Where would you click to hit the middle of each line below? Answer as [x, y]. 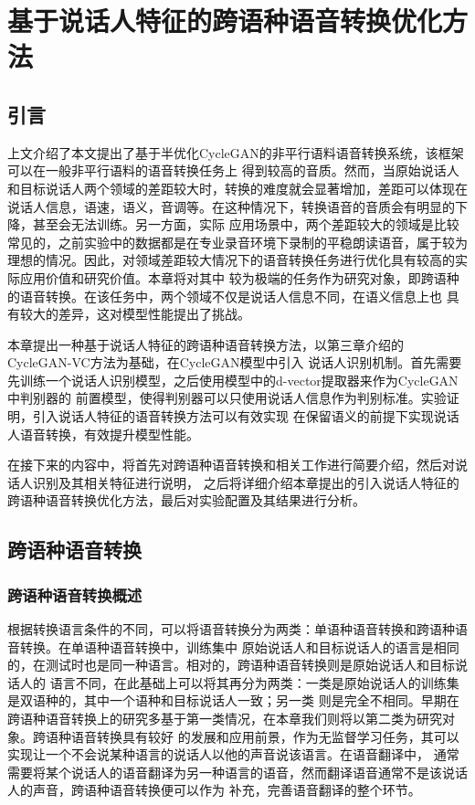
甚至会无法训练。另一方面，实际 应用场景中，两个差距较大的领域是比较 [246, 224]
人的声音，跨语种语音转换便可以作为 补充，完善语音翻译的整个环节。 [214, 790]
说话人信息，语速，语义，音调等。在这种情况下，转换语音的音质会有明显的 [231, 206]
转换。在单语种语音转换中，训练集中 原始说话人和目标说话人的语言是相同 [239, 646]
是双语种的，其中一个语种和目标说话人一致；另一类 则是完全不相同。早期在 [233, 700]
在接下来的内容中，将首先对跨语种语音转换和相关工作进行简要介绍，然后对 [231, 465]
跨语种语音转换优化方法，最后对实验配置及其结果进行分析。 [186, 500]
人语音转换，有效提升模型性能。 [103, 434]
